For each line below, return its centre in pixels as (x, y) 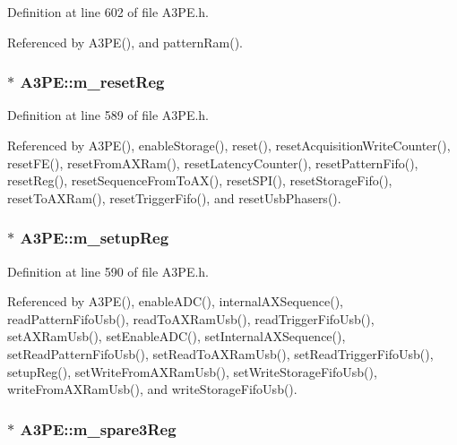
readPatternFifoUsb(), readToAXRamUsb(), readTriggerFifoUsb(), (191, 318)
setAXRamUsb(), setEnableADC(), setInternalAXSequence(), (177, 336)
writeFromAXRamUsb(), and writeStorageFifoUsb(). (152, 389)
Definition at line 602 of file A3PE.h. (108, 12)
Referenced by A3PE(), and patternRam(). (125, 42)
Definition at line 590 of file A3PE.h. (108, 271)
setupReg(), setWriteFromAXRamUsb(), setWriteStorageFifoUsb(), (192, 371)
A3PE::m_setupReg (95, 238)
